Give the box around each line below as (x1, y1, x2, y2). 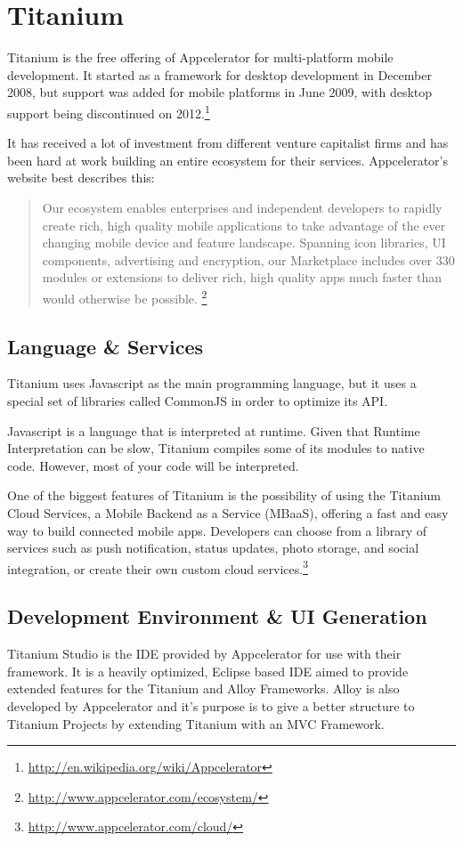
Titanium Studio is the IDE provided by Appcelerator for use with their (7, 644, 402, 663)
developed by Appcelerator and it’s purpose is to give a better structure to (7, 696, 415, 715)
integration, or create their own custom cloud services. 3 (7, 556, 308, 578)
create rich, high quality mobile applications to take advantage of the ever (42, 215, 446, 234)
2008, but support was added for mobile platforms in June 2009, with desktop (7, 83, 433, 101)
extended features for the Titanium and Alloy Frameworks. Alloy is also (7, 679, 400, 698)
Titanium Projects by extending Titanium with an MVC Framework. (7, 714, 385, 733)
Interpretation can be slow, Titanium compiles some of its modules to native (7, 439, 425, 457)
